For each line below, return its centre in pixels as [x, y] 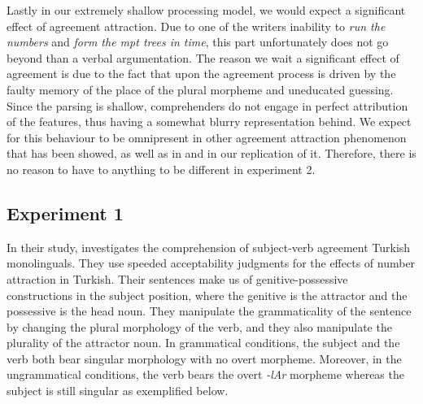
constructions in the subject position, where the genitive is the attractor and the [207, 295]
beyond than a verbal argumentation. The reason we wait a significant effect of [203, 57]
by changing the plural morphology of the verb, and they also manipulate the [199, 326]
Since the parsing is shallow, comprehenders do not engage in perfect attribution [207, 105]
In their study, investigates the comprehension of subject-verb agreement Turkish [209, 247]
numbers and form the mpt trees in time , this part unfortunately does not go [198, 42]
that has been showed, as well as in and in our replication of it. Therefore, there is [211, 153]
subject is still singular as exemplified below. [118, 391]
